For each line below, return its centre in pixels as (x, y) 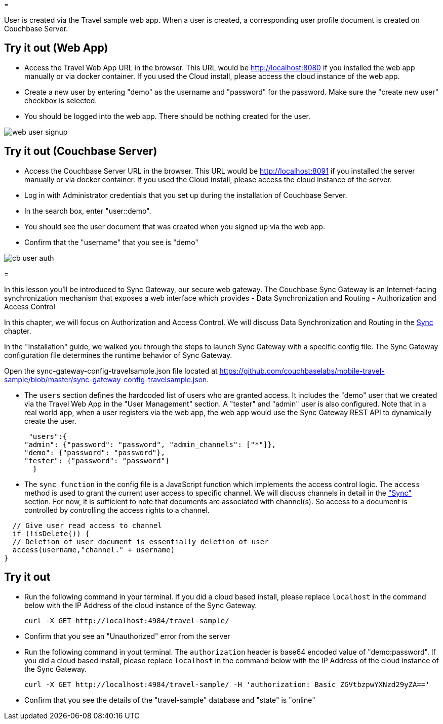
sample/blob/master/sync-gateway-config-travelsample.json (106, 379)
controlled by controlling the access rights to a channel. (117, 510)
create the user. (50, 421)
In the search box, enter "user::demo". (88, 211)
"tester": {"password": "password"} (97, 460)
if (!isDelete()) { (51, 533)
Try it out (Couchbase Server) (81, 151)
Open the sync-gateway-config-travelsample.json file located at (111, 371)
